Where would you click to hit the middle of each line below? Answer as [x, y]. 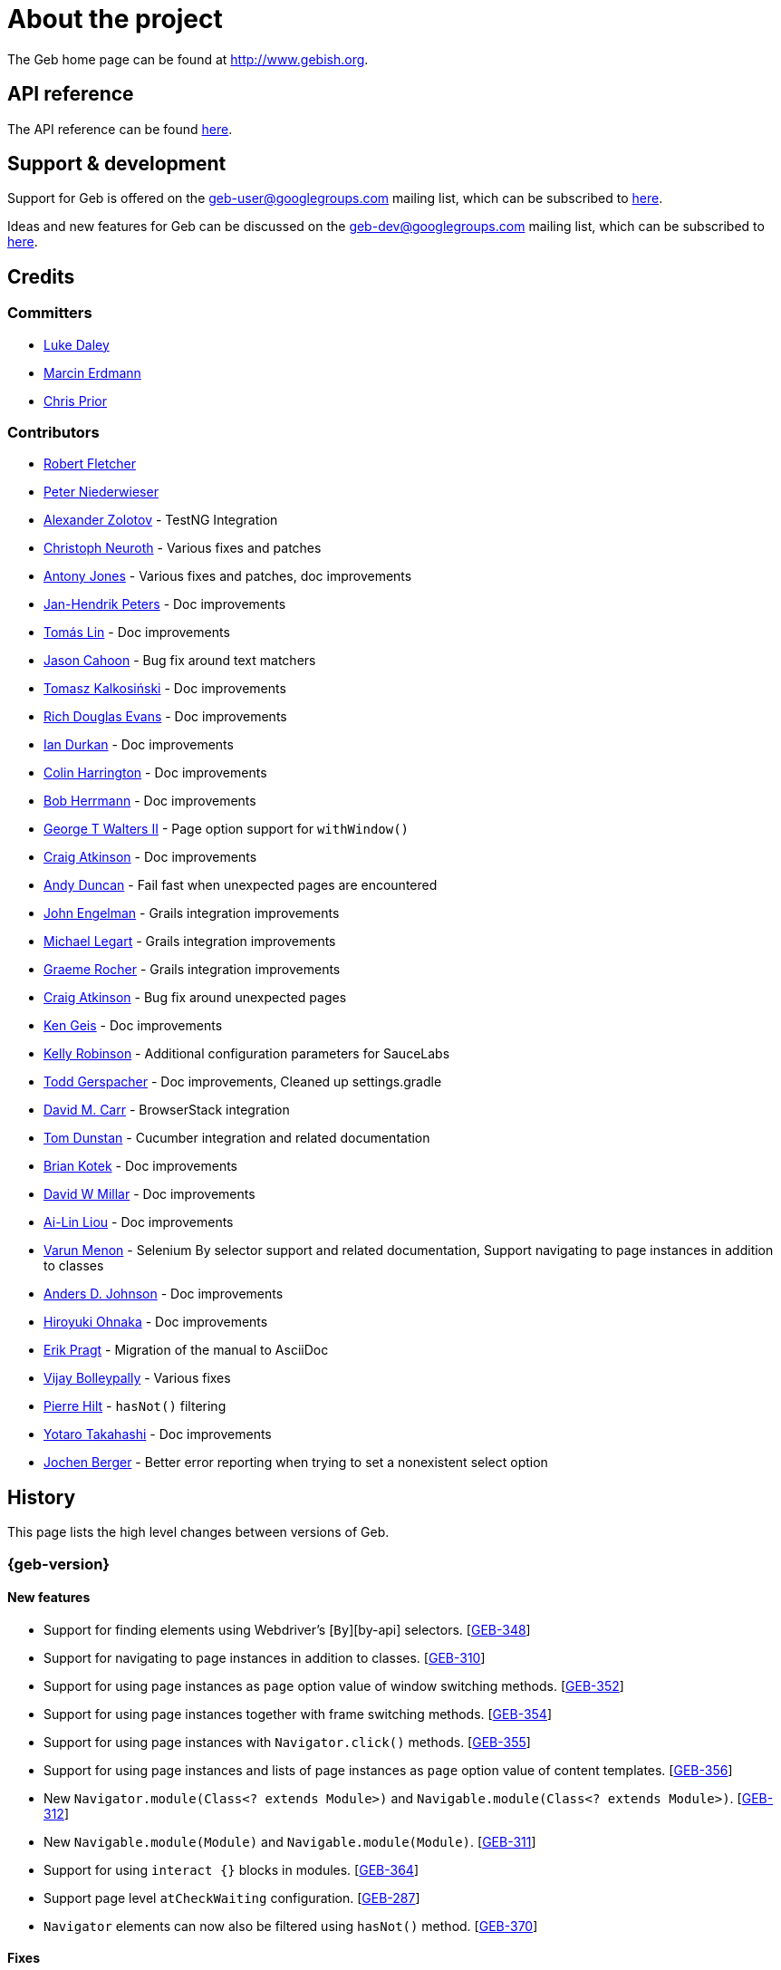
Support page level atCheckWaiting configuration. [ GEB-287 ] [232, 1898]
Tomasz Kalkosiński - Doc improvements [165, 689]
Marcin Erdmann [92, 372]
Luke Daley [77, 344]
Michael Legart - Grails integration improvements [190, 942]
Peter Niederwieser [101, 492]
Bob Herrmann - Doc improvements [150, 801]
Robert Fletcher [90, 464]
